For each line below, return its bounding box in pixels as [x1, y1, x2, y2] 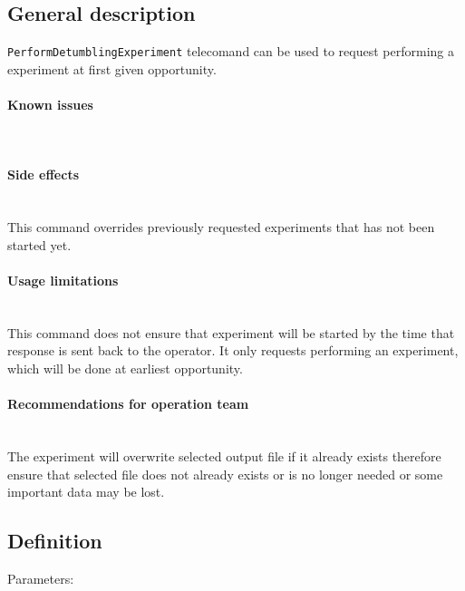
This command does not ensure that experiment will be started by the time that [7, 323, 455, 342]
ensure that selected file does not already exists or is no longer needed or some [7, 464, 443, 483]
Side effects [7, 165, 80, 184]
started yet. [7, 235, 72, 254]
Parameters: [7, 568, 74, 587]
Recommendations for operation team [7, 394, 249, 413]
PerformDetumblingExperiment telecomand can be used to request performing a [7, 42, 454, 61]
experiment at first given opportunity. [7, 59, 217, 78]
